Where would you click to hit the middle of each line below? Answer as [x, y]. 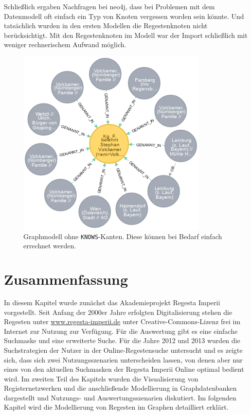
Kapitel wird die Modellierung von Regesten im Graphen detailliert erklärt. [116, 407]
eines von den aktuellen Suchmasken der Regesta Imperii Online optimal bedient [124, 369]
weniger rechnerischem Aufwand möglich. [65, 44]
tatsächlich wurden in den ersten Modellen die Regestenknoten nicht [106, 26]
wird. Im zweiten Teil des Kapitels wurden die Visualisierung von [101, 378]
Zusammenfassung [66, 279]
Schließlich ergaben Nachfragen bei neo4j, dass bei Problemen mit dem [109, 6]
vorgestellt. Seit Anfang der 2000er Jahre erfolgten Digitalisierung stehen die [118, 312]
